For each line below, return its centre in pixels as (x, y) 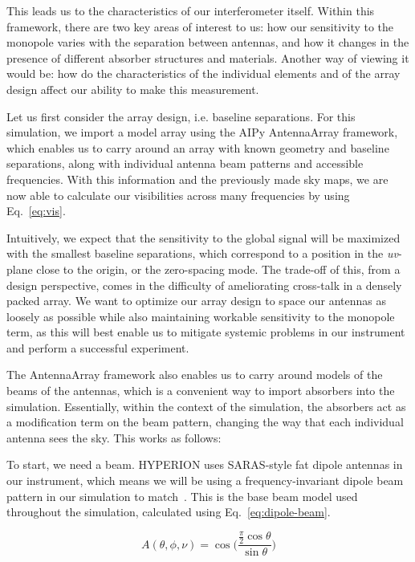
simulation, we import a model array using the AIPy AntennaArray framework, (202, 132)
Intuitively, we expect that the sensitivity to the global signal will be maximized (203, 237)
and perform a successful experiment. (98, 347)
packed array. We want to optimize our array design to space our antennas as (197, 301)
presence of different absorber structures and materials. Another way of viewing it (208, 57)
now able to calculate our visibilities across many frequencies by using (178, 195)
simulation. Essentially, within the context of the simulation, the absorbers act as (206, 406)
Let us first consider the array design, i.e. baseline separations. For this (181, 116)
